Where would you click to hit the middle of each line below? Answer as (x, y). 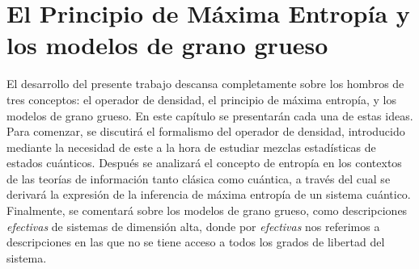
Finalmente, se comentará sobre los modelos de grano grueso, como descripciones (207, 210)
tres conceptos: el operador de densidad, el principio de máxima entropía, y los (201, 99)
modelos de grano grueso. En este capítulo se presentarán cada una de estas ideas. (210, 115)
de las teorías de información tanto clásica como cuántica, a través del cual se (199, 178)
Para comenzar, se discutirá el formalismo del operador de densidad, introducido (206, 131)
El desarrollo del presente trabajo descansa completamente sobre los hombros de (205, 84)
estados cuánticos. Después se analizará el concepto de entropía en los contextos (204, 163)
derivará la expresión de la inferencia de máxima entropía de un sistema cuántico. (209, 194)
